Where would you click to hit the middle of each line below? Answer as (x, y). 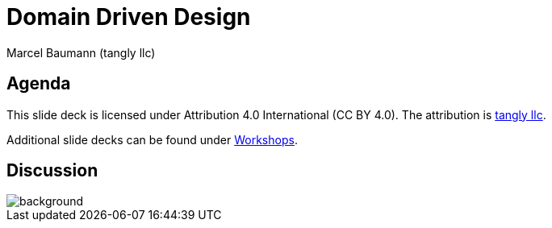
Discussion (52, 171)
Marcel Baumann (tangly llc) (81, 52)
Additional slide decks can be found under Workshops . (152, 139)
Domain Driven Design (129, 17)
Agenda (39, 84)
